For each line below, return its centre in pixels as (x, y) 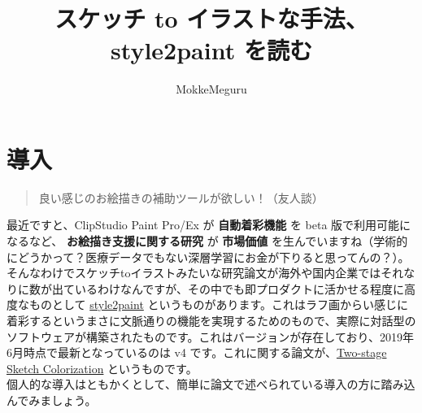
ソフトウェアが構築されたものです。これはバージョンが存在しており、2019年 (210, 336)
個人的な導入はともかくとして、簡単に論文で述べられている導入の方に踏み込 (211, 384)
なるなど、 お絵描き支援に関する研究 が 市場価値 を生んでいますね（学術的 (207, 241)
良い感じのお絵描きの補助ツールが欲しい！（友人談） (181, 197)
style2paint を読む (211, 50)
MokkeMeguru (211, 89)
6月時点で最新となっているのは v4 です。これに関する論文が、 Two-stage (197, 352)
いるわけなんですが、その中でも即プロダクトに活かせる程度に (239, 288)
